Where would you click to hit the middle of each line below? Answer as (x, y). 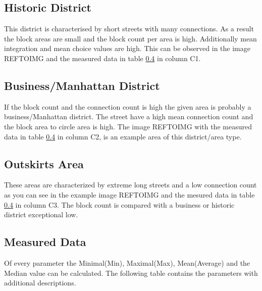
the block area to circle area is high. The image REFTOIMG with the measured (128, 126)
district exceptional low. (41, 214)
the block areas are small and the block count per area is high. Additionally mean (130, 38)
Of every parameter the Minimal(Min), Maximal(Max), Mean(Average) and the (127, 262)
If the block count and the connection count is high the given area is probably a (128, 106)
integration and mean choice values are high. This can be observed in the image (127, 48)
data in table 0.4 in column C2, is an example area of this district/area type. (123, 136)
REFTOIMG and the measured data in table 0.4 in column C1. (102, 58)
